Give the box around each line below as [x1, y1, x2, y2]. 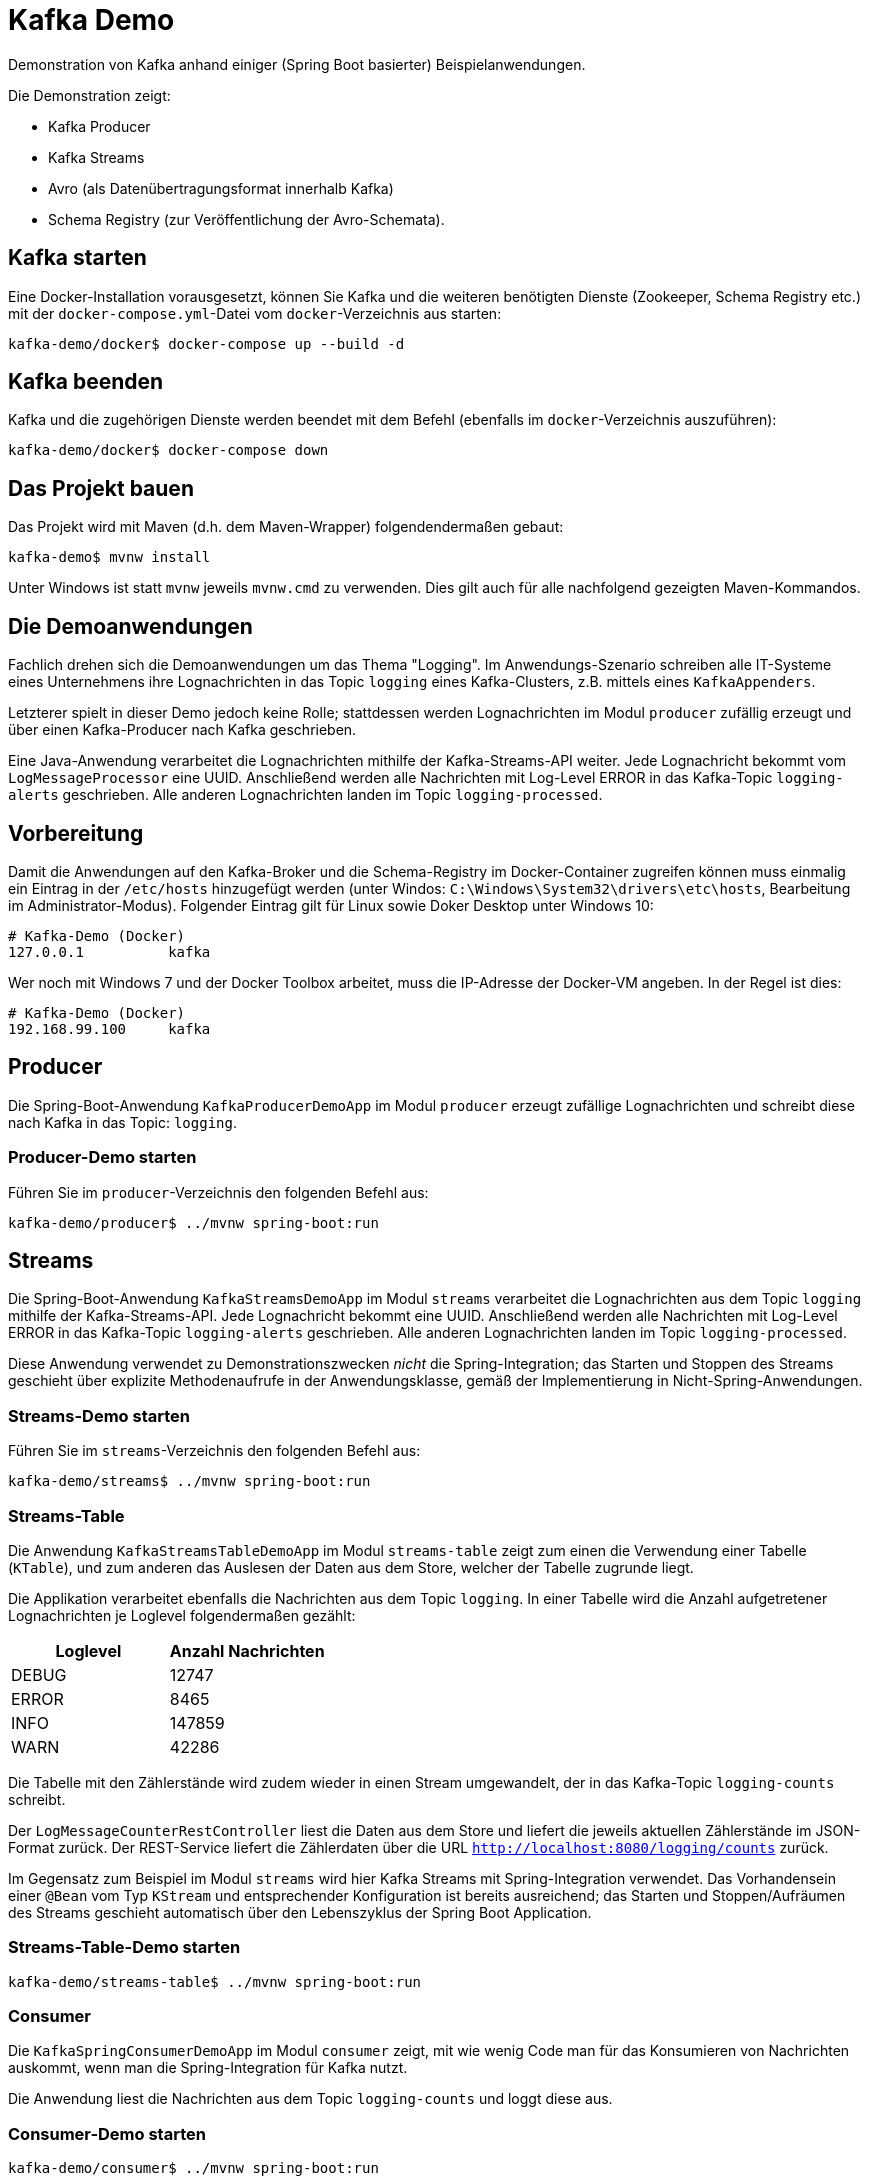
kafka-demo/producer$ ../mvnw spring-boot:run [8, 1214, 379, 1231]
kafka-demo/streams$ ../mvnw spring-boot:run [8, 1473, 371, 1490]
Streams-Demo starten [8, 1405, 190, 1426]
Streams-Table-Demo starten [8, 1937, 241, 1958]
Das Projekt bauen [8, 475, 194, 501]
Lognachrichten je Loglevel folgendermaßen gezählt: [8, 1606, 356, 1624]
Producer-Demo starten [8, 1147, 197, 1168]
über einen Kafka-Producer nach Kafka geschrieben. [8, 721, 357, 739]
